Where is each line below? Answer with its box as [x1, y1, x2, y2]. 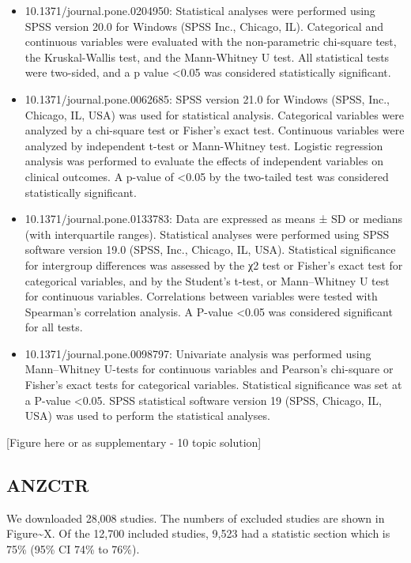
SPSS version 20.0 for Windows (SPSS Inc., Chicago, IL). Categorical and [25, 17, 383, 34]
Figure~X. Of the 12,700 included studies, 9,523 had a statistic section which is [6, 525, 390, 542]
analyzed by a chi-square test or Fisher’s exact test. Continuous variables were [25, 122, 405, 138]
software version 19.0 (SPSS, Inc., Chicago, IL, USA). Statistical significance [25, 241, 396, 258]
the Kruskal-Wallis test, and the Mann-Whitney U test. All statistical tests [25, 48, 390, 65]
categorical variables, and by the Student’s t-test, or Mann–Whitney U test [25, 272, 390, 289]
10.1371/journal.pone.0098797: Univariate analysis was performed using [25, 345, 371, 361]
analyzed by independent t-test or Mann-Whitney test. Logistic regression [25, 137, 383, 153]
